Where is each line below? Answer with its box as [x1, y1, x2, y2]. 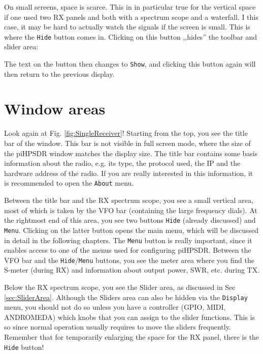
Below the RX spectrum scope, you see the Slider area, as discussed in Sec [4, 282, 236, 292]
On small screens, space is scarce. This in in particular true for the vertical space [4, 2, 256, 12]
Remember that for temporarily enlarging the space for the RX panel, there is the [4, 332, 259, 342]
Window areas [4, 98, 106, 119]
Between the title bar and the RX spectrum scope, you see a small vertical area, [4, 195, 253, 205]
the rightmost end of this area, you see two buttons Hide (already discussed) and [4, 215, 256, 225]
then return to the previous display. [4, 68, 115, 79]
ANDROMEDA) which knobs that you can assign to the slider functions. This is [4, 311, 255, 322]
